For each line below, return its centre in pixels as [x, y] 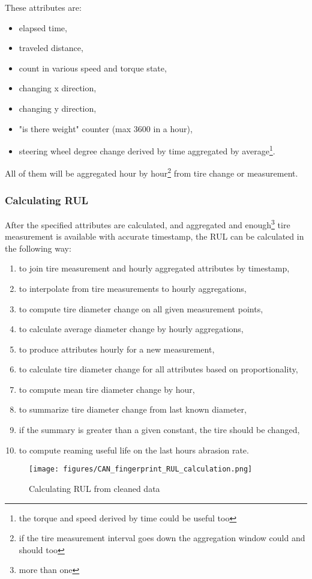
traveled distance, [51, 48]
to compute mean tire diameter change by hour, [107, 389]
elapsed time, [43, 27]
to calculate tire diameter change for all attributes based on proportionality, [158, 369]
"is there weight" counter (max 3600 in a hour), [106, 128]
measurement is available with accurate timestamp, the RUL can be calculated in [154, 236]
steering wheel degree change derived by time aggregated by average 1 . [147, 150]
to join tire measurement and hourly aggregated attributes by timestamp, [154, 268]
